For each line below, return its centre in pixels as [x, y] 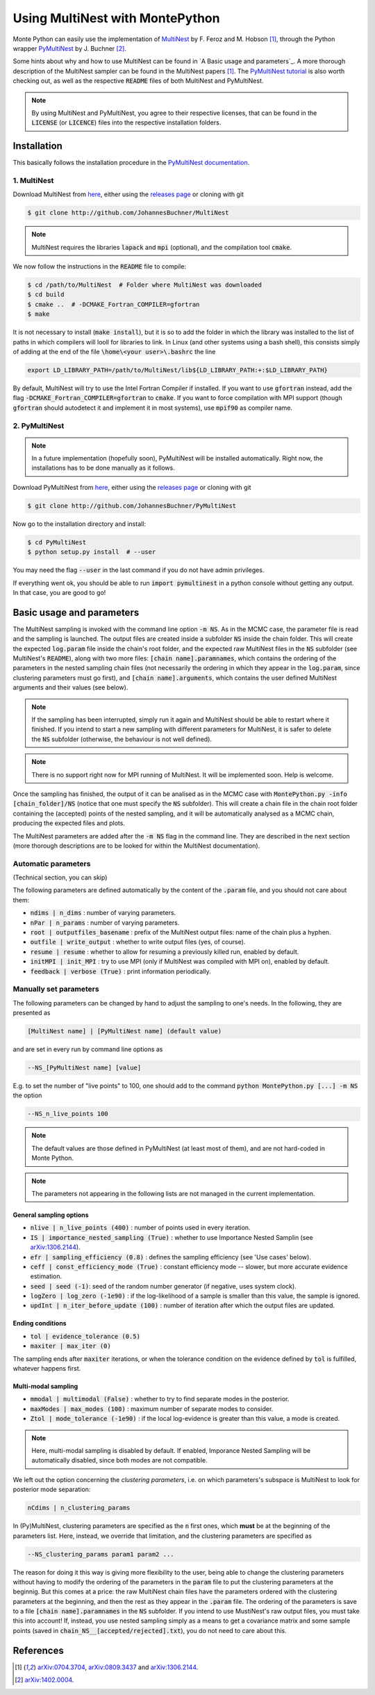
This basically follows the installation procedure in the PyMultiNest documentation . [131, 163]
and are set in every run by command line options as [88, 1049]
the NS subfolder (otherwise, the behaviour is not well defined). [122, 739]
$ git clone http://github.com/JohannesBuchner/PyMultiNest [132, 506]
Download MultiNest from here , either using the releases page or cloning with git [128, 194]
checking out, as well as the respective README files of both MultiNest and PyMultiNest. [138, 81]
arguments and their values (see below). [70, 687]
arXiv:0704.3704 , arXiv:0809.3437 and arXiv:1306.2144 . [118, 1667]
